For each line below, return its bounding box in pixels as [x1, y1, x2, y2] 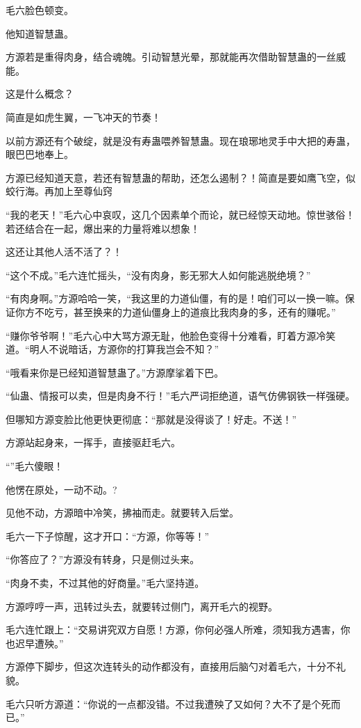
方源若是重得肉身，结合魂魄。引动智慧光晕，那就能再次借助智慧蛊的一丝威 [6, 49, 346, 64]
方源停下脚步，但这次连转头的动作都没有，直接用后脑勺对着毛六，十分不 [6, 659, 336, 674]
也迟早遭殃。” [6, 635, 64, 650]
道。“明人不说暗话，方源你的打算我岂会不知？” [6, 342, 219, 356]
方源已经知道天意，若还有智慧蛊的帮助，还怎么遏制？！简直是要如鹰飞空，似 [6, 170, 355, 184]
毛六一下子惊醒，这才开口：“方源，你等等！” [6, 528, 210, 543]
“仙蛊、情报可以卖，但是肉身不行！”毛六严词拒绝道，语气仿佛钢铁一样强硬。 [6, 388, 355, 403]
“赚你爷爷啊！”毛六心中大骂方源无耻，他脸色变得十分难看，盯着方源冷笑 [6, 328, 336, 342]
